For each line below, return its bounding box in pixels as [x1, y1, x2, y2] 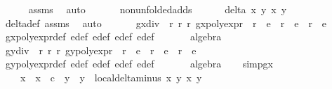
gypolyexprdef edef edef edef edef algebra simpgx [5, 56, 273, 71]
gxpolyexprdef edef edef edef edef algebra [5, 29, 222, 44]
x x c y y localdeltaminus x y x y [20, 70, 202, 84]
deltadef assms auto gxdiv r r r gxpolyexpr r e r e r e [5, 15, 327, 30]
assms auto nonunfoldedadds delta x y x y [28, 2, 287, 16]
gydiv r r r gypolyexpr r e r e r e [5, 42, 197, 57]
